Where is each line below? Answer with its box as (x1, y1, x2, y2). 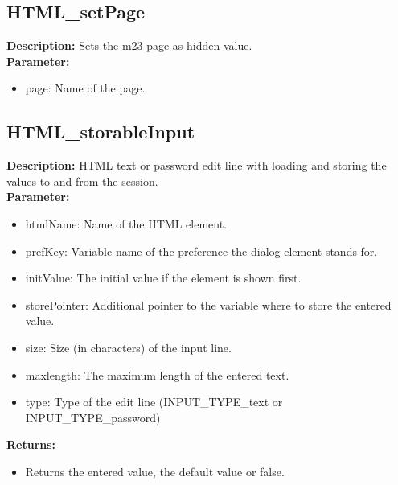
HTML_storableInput (6, 119, 195, 144)
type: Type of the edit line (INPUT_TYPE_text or (25, 393, 283, 410)
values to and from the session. (6, 172, 158, 189)
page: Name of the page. (25, 80, 146, 97)
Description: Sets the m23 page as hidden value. (6, 37, 252, 54)
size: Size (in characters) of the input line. (25, 339, 232, 356)
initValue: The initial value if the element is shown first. (25, 269, 302, 286)
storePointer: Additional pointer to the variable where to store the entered (25, 296, 392, 313)
